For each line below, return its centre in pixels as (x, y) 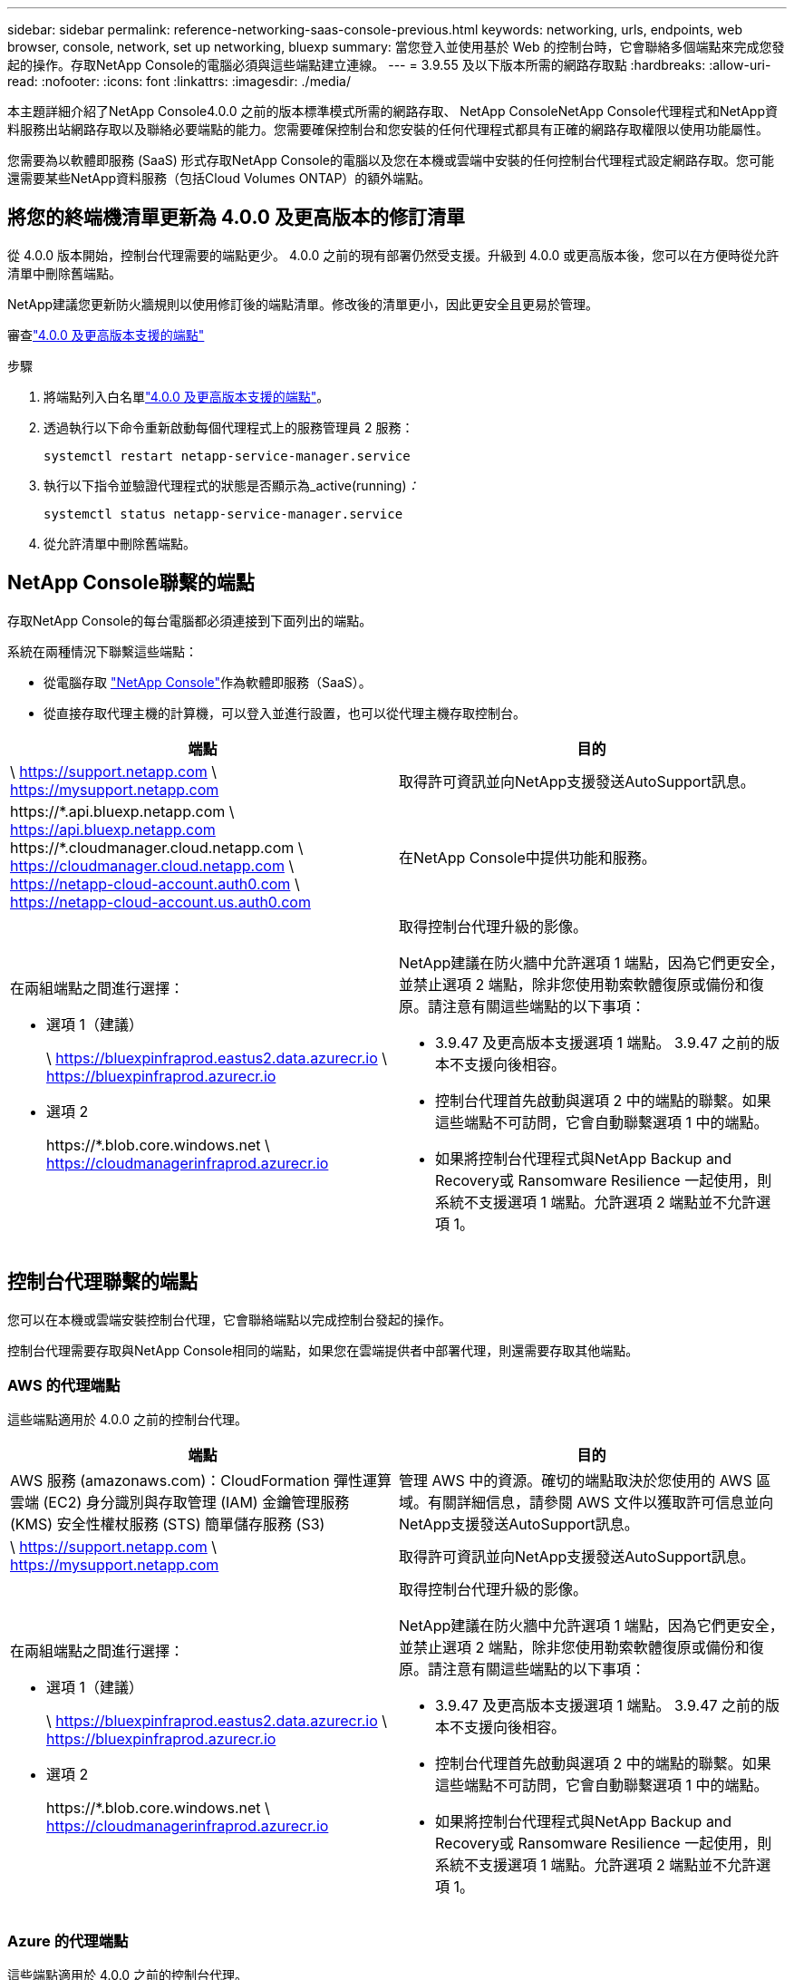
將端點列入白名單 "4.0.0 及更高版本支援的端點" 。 (187, 396)
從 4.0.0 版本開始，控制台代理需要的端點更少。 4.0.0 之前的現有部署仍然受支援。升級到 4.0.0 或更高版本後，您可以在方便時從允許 (393, 255)
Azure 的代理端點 (68, 1941)
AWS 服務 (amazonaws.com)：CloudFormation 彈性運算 (201, 1481)
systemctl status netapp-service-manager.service (223, 514)
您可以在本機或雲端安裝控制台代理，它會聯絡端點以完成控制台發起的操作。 (229, 1319)
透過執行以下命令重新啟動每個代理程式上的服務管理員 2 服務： (229, 427)
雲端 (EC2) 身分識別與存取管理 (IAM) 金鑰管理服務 (180, 1503)
